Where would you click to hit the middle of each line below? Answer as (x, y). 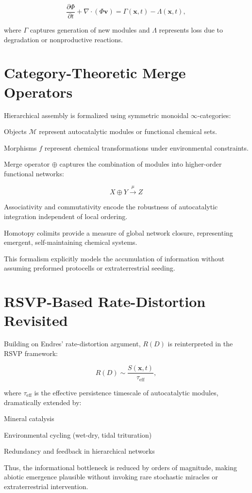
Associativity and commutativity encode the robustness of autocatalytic (111, 207)
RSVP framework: (31, 353)
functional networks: (34, 173)
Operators (38, 92)
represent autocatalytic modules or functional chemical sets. (128, 131)
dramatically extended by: (43, 402)
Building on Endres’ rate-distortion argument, (72, 344)
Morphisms (20, 147)
